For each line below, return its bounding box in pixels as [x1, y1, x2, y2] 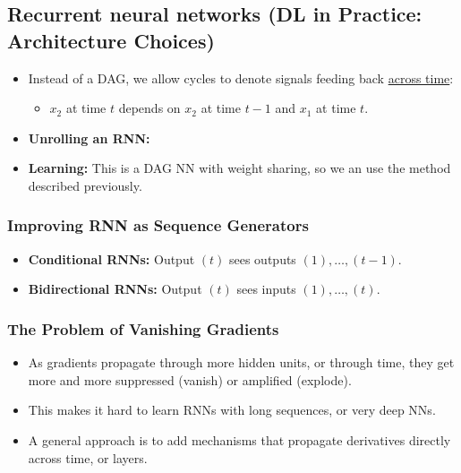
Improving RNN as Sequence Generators [7, 214, 309, 236]
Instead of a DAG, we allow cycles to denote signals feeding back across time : [28, 68, 454, 87]
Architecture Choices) [7, 26, 215, 54]
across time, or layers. [28, 448, 148, 467]
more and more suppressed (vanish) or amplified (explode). [28, 370, 352, 389]
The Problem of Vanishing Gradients [7, 317, 279, 340]
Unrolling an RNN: [28, 128, 150, 147]
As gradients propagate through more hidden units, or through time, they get [28, 353, 455, 372]
